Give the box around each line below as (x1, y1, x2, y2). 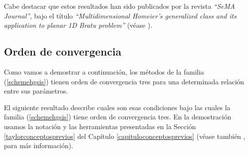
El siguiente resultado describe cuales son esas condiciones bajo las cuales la (4, 102, 230, 112)
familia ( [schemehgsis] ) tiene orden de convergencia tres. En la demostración (4, 112, 231, 122)
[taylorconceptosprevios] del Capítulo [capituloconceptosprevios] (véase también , (4, 131, 246, 141)
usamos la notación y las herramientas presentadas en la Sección (4, 121, 196, 131)
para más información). (4, 140, 74, 151)
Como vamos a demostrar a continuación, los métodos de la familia (4, 66, 204, 77)
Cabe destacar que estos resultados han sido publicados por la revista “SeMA (4, 1, 235, 11)
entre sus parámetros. (4, 86, 68, 96)
